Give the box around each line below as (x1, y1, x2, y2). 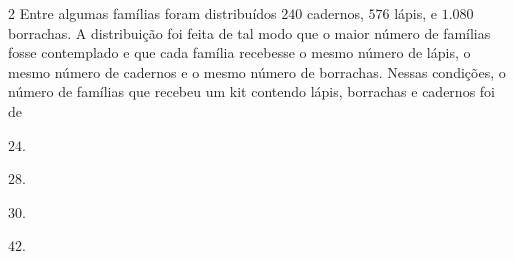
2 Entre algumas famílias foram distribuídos (8, 3, 277, 23)
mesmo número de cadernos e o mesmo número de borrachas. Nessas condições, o (8, 61, 506, 82)
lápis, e (394, 3, 438, 23)
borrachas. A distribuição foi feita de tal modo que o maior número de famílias (8, 22, 491, 43)
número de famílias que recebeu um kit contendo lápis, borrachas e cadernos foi (8, 81, 495, 102)
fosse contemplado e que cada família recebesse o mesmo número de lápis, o (8, 42, 471, 63)
